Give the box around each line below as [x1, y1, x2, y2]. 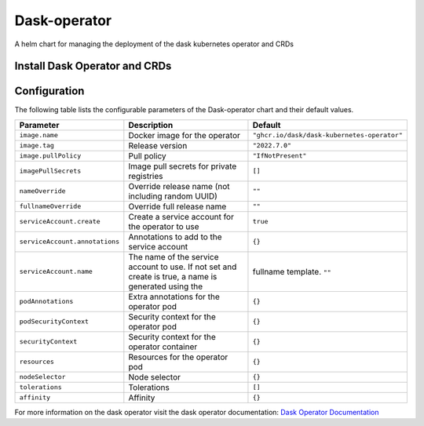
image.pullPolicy [19, 151, 82, 160]
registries [128, 170, 163, 181]
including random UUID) [128, 191, 217, 202]
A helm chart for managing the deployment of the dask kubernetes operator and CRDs [14, 39, 294, 49]
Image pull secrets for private [128, 161, 237, 172]
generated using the [128, 281, 203, 292]
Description [128, 119, 174, 130]
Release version [128, 140, 188, 151]
